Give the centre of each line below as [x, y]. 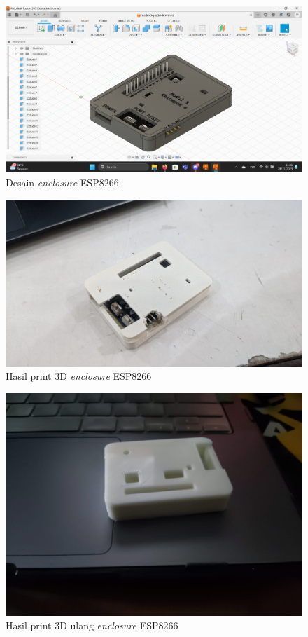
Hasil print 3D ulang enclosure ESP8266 [92, 625]
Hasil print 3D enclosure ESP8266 [79, 376]
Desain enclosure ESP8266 [62, 182]
